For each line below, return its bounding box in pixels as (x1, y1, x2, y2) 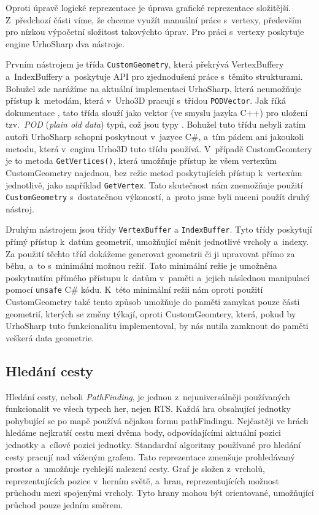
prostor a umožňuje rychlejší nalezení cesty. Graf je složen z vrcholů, (6, 462, 265, 475)
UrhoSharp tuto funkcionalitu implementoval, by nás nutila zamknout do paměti (6, 319, 309, 332)
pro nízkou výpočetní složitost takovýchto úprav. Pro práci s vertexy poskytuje (6, 25, 304, 38)
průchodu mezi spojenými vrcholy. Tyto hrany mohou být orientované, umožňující (6, 486, 314, 499)
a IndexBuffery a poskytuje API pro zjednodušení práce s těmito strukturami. (6, 70, 303, 83)
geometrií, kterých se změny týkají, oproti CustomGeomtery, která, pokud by (6, 307, 296, 320)
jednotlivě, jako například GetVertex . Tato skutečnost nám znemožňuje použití (6, 178, 303, 191)
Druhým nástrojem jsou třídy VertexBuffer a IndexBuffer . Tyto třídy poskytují (6, 223, 312, 236)
